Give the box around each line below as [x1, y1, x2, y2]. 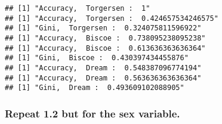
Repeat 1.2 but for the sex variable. [5, 106, 180, 120]
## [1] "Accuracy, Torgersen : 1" [5, 4, 150, 13]
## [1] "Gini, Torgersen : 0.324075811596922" [5, 24, 202, 33]
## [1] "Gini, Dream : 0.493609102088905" [5, 83, 184, 92]
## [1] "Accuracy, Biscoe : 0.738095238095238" [5, 33, 206, 42]
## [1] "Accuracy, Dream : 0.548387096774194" [5, 63, 202, 72]
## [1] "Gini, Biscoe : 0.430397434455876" [5, 54, 189, 63]
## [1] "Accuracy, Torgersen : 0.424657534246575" [5, 14, 218, 23]
